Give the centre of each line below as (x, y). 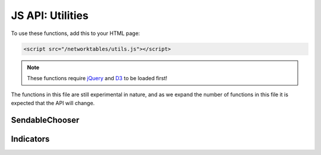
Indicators (30, 139)
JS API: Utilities (50, 15)
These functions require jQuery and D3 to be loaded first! (97, 78)
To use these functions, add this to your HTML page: (75, 33)
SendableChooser (45, 120)
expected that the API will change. (53, 103)
